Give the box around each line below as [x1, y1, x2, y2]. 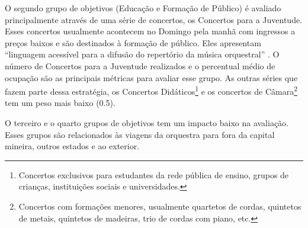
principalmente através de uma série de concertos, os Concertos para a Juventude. [5, 13, 303, 25]
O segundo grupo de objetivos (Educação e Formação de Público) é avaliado [5, 2, 281, 14]
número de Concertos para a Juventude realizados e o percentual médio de [5, 59, 275, 72]
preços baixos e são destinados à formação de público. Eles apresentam [5, 36, 261, 49]
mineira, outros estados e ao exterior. [5, 140, 140, 152]
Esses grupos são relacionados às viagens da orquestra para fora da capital [5, 128, 275, 140]
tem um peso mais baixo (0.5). [5, 97, 115, 109]
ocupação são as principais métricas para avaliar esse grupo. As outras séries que [5, 71, 298, 84]
